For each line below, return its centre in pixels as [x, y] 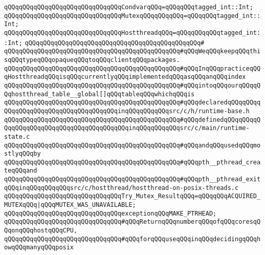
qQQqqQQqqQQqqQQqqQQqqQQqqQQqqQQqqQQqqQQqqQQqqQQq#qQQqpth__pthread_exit [132, 179]
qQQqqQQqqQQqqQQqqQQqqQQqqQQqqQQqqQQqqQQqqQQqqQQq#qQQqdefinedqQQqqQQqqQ [132, 120]
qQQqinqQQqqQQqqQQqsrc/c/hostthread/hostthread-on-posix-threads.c [122, 188]
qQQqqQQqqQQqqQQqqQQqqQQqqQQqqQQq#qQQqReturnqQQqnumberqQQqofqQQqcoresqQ [132, 222]
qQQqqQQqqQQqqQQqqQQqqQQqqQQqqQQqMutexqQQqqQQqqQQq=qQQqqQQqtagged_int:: [132, 16]
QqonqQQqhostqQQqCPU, [41, 231]
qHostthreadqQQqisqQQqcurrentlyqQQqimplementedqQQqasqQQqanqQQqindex [125, 77]
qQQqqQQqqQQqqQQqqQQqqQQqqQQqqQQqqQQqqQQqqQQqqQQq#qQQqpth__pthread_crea [132, 162]
